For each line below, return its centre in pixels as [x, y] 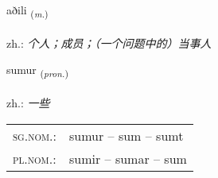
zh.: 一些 [28, 103]
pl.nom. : [35, 158]
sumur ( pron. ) [37, 71]
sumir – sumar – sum [128, 158]
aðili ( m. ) [27, 11]
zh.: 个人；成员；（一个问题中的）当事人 [109, 43]
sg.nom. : [35, 135]
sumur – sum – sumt [127, 135]
